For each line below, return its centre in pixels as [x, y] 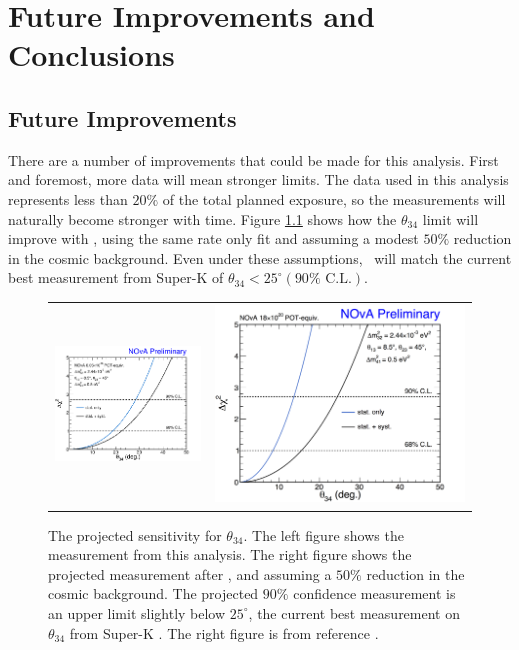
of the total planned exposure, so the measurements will [334, 198]
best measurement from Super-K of [116, 277]
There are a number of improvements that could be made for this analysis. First [253, 159]
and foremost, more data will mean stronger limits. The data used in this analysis [258, 179]
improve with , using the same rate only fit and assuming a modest [213, 238]
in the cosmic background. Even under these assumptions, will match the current [260, 257]
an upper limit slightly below [137, 612]
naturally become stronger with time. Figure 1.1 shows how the [202, 218]
